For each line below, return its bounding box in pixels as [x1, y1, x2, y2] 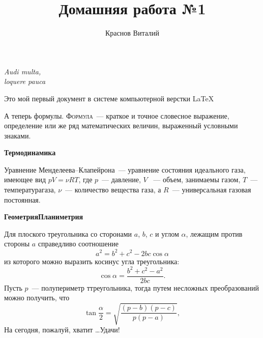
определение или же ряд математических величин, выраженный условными [4, 120, 238, 131]
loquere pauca [4, 76, 46, 87]
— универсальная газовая [172, 184, 251, 195]
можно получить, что [4, 292, 70, 303]
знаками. [4, 130, 31, 140]
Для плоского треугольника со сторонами [4, 228, 132, 239]
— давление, [102, 174, 141, 185]
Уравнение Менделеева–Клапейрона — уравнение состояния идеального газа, [4, 164, 246, 175]
